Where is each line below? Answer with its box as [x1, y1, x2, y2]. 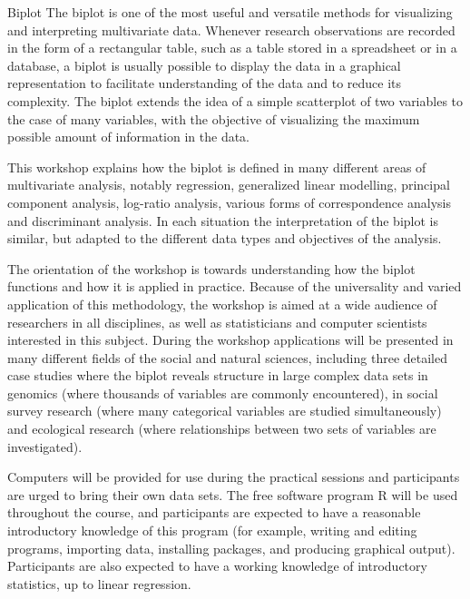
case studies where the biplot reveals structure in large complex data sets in [7, 366, 428, 385]
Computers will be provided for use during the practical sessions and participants [7, 467, 460, 486]
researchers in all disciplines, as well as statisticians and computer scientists [7, 312, 427, 331]
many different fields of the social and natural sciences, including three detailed [7, 348, 447, 367]
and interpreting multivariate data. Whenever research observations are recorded [7, 20, 455, 39]
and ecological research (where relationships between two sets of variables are [7, 419, 436, 438]
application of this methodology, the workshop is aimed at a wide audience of [7, 294, 437, 313]
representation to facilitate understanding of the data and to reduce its [7, 74, 402, 93]
